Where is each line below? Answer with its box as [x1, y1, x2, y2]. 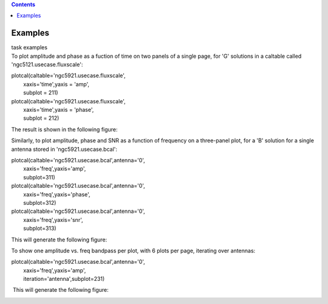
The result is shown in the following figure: [11, 125, 118, 133]
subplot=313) [23, 225, 57, 232]
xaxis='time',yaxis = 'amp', [23, 80, 90, 88]
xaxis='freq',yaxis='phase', [23, 190, 91, 198]
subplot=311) [23, 173, 56, 181]
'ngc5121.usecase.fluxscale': [11, 61, 83, 68]
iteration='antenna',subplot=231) [23, 275, 105, 283]
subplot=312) [23, 199, 56, 206]
